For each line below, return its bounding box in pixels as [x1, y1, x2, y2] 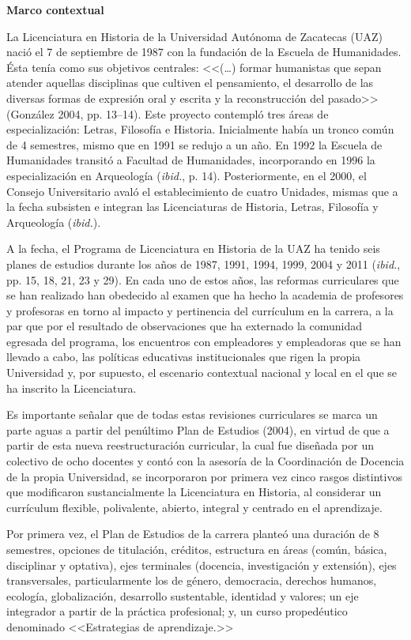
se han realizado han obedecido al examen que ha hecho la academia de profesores [6, 287, 404, 303]
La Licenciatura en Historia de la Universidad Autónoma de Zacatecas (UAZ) [6, 28, 383, 44]
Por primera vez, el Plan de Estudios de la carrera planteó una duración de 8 [6, 525, 379, 542]
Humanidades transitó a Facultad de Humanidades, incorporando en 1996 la [6, 152, 375, 168]
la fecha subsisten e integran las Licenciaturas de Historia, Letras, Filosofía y [6, 198, 379, 215]
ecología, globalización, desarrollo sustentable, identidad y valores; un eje [6, 587, 359, 604]
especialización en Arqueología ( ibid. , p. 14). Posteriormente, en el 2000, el [6, 167, 367, 183]
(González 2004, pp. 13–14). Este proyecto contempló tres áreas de [6, 105, 329, 122]
